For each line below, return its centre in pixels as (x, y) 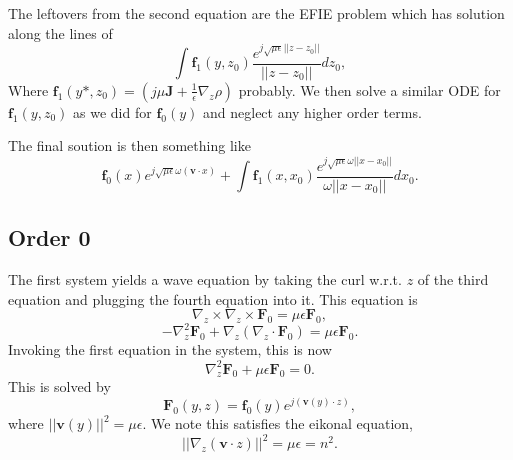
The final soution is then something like (129, 145)
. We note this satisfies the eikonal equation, (277, 423)
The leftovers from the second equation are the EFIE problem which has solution (256, 13)
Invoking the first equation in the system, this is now (170, 349)
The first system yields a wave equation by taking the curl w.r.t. (205, 278)
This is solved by (59, 386)
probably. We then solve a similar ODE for (369, 89)
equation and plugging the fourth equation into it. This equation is (213, 298)
